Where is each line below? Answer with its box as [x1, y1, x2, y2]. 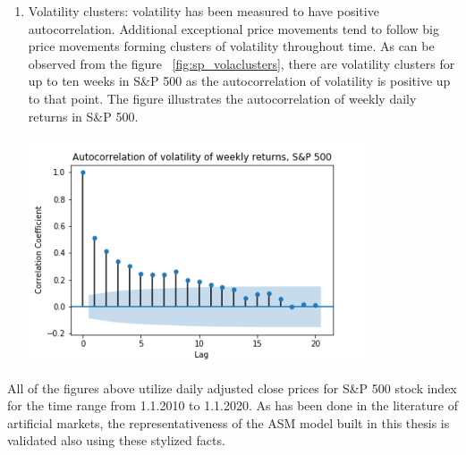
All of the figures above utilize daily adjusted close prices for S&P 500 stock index [7, 378, 457, 397]
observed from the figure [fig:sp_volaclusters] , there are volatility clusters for [28, 54, 455, 72]
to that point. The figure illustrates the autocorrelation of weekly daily [28, 88, 417, 107]
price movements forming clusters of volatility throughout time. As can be [28, 37, 435, 55]
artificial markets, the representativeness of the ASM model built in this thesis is [7, 413, 450, 432]
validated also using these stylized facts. [7, 431, 225, 450]
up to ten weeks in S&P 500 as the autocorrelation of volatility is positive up [28, 72, 451, 90]
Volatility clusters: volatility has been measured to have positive [28, 2, 379, 20]
